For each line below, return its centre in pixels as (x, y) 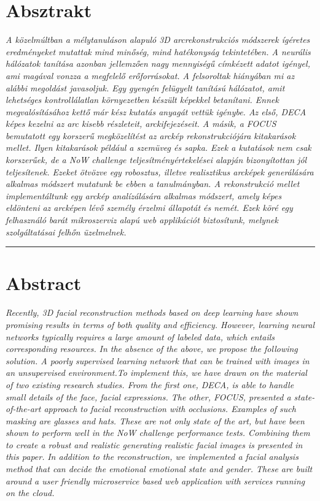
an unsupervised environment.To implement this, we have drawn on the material (156, 373)
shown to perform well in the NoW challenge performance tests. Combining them (158, 433)
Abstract (44, 283)
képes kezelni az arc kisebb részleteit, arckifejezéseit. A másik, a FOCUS (141, 124)
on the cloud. (30, 493)
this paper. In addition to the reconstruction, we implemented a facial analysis (152, 457)
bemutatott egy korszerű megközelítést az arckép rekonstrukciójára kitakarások (151, 135)
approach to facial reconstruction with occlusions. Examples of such (170, 409)
